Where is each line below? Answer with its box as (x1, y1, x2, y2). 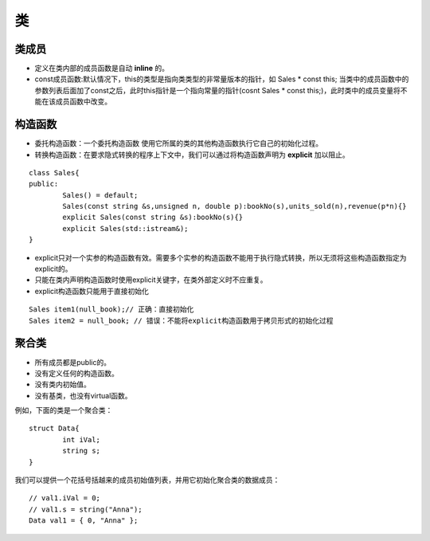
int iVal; (62, 435, 101, 444)
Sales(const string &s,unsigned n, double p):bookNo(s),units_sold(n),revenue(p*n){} (62, 202, 407, 211)
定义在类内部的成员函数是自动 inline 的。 (34, 64, 170, 73)
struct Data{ (29, 424, 80, 433)
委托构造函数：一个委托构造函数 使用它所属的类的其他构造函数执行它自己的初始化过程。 (34, 139, 322, 148)
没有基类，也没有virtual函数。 (34, 390, 132, 400)
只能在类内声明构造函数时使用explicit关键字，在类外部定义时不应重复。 (34, 275, 268, 284)
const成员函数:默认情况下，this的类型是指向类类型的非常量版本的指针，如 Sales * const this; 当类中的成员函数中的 (34, 74, 409, 84)
